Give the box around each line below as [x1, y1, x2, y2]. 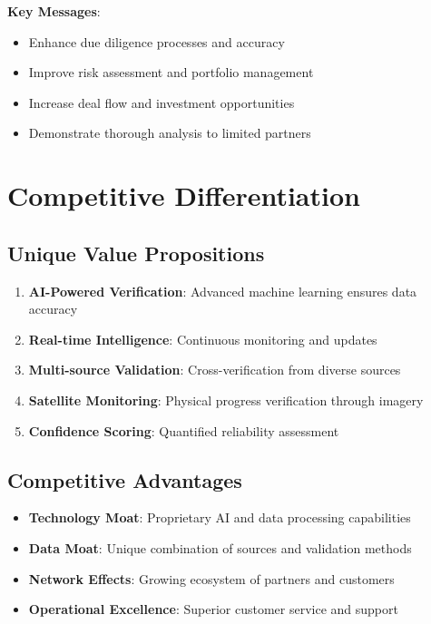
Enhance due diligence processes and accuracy [28, 32, 285, 51]
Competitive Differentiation [7, 177, 360, 214]
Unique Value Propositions [7, 239, 265, 267]
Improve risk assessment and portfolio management [28, 63, 314, 82]
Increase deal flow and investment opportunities [28, 93, 295, 112]
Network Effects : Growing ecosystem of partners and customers [28, 569, 395, 588]
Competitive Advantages [7, 465, 242, 493]
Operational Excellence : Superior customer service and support [28, 600, 398, 619]
